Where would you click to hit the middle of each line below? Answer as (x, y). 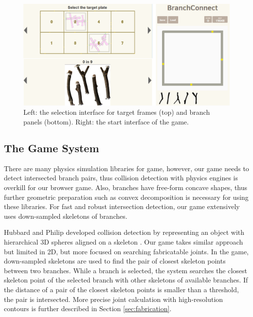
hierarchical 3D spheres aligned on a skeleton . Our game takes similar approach (124, 242)
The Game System (52, 148)
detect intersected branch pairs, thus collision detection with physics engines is (121, 178)
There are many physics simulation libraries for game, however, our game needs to (126, 168)
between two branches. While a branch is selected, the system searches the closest (126, 270)
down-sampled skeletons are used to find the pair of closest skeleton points (115, 261)
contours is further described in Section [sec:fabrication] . (88, 308)
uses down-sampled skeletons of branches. (66, 216)
